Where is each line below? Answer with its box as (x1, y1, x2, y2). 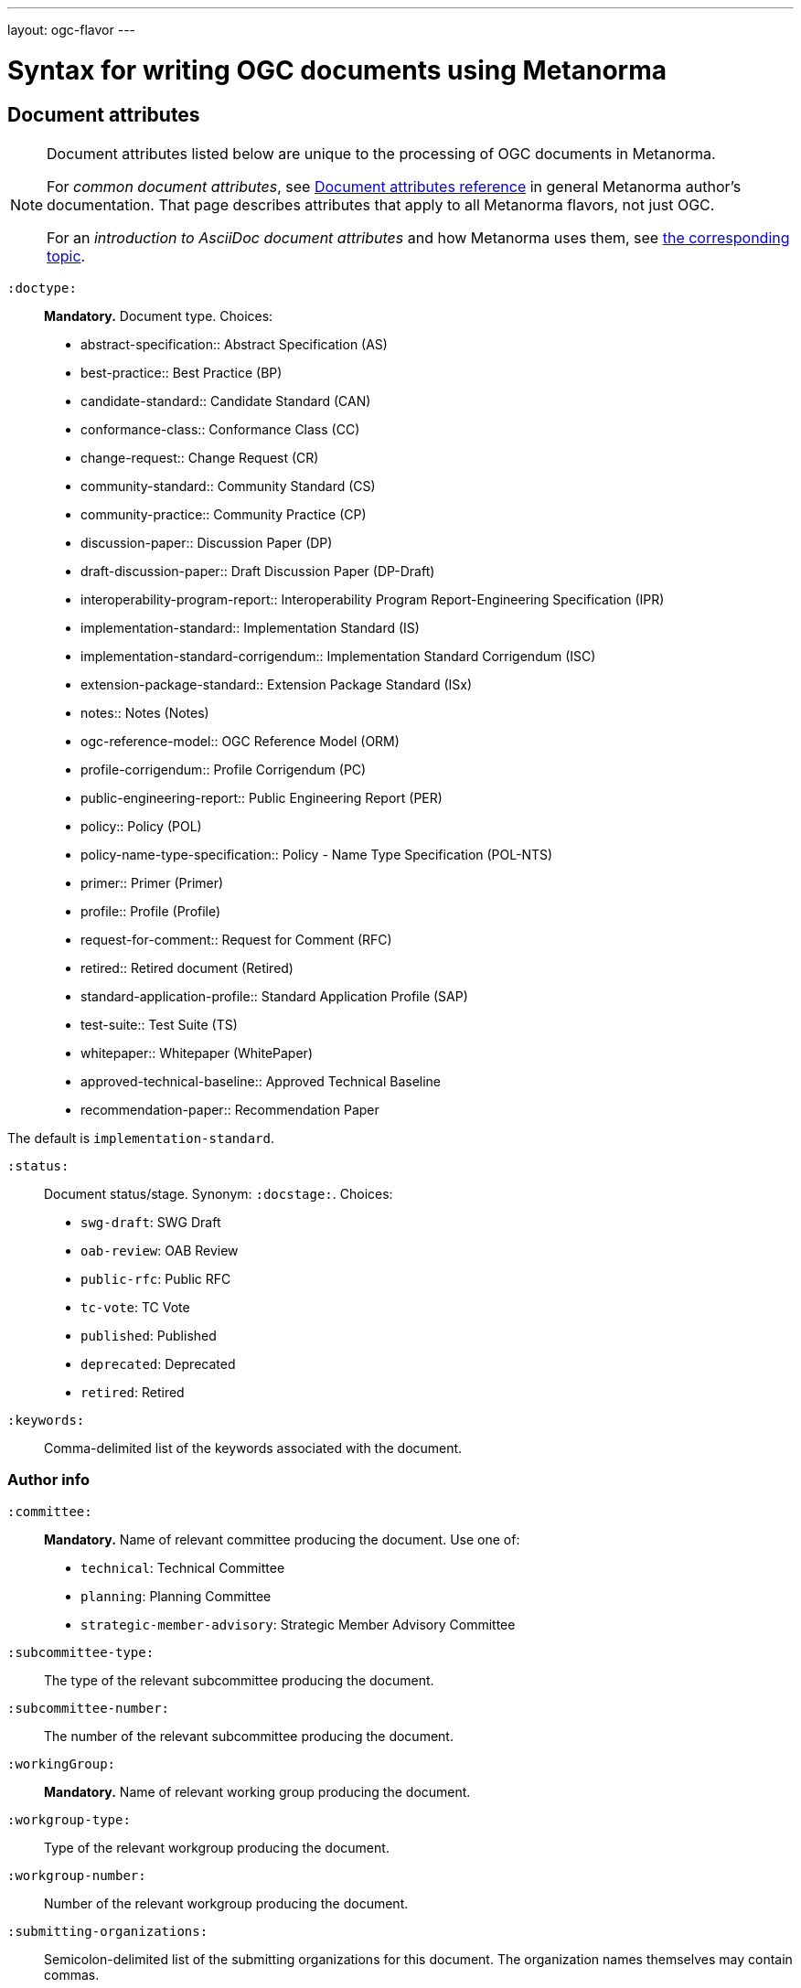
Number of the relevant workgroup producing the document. (44, 1895, 409, 1911)
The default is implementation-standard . (7, 1129, 275, 1146)
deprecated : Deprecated (80, 1355, 236, 1372)
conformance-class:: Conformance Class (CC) (80, 421, 360, 437)
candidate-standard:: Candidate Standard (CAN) (80, 392, 371, 409)
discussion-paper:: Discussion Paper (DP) (80, 534, 333, 550)
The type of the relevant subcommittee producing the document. (44, 1672, 434, 1688)
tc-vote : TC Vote (80, 1299, 190, 1315)
